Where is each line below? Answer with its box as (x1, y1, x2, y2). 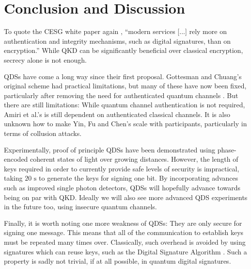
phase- (217, 144, 236, 154)
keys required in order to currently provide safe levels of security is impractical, (4, 163, 239, 173)
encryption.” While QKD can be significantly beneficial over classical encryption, (4, 45, 243, 55)
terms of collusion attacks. (4, 128, 82, 138)
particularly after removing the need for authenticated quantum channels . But (4, 90, 238, 100)
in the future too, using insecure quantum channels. (4, 202, 157, 212)
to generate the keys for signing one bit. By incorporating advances (39, 173, 238, 183)
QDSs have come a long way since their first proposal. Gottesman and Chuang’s (4, 71, 242, 81)
